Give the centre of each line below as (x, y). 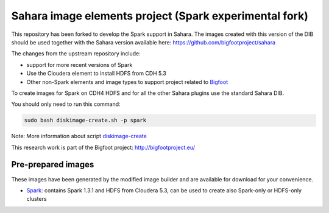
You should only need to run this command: (66, 104)
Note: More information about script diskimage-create (79, 136)
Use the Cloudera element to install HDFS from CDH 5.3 (97, 74)
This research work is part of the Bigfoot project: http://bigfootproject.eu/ (103, 147)
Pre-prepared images (53, 165)
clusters (37, 199)
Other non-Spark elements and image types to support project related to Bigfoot (127, 82)
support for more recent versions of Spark (80, 65)
